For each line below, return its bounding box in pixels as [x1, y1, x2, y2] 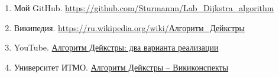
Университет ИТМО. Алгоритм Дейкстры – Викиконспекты [14, 61, 229, 73]
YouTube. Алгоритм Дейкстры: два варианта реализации [14, 41, 219, 53]
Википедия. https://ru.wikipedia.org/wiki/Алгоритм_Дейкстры [14, 21, 245, 34]
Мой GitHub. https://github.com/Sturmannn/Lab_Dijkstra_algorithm [14, 2, 274, 14]
